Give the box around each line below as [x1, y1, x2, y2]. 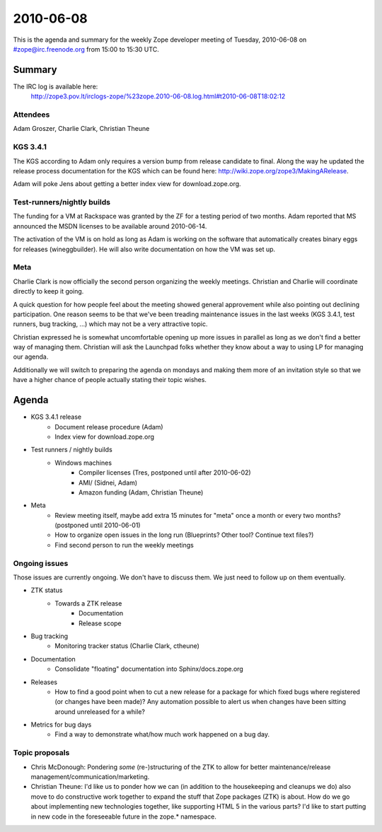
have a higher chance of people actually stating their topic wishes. [13, 376, 207, 384]
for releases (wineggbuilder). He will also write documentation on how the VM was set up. [13, 245, 276, 253]
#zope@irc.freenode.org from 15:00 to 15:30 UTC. [13, 45, 159, 53]
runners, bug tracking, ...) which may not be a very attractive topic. [13, 320, 208, 328]
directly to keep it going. [13, 287, 84, 296]
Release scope [79, 619, 122, 628]
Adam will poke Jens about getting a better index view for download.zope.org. [13, 180, 241, 188]
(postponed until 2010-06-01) [54, 521, 141, 530]
